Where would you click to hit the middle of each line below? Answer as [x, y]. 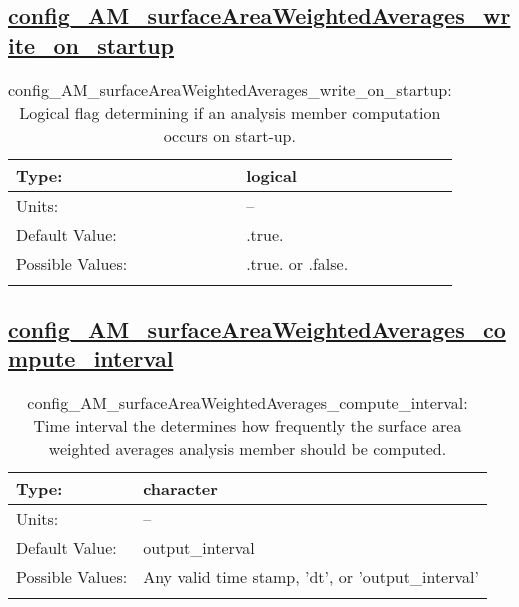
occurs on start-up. [229, 135]
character [180, 489]
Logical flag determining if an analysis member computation [230, 112]
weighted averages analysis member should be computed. [247, 449]
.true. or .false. [297, 263]
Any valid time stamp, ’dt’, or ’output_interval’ [311, 577]
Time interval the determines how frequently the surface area [247, 426]
